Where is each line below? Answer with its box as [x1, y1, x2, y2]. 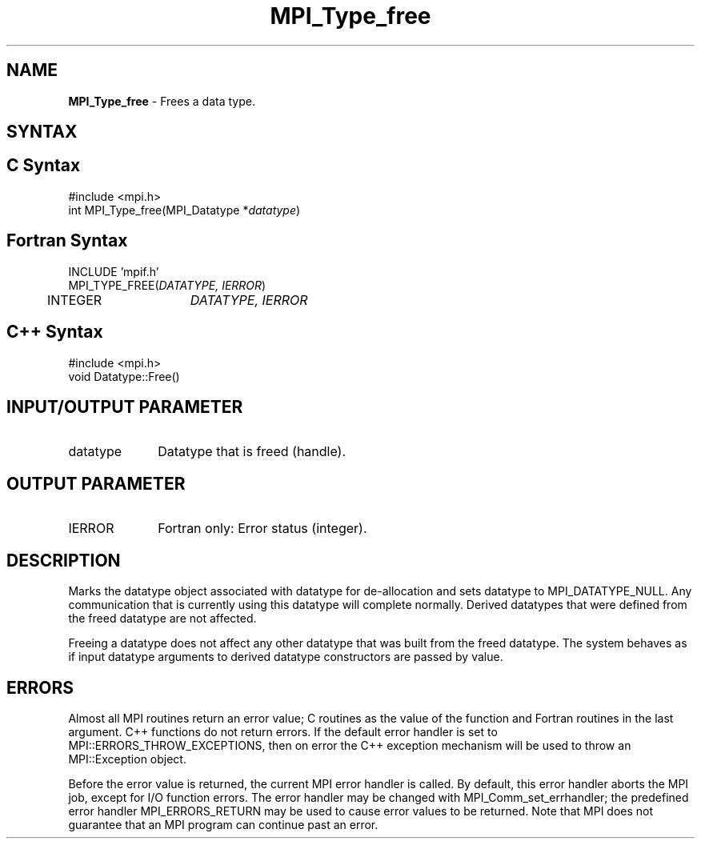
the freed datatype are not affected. [68, 611, 257, 626]
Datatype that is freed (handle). [158, 443, 346, 460]
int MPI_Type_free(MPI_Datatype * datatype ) [68, 202, 301, 217]
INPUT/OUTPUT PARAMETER [6, 396, 243, 417]
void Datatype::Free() [68, 369, 180, 383]
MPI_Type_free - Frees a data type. [68, 94, 255, 108]
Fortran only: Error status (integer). [158, 520, 367, 537]
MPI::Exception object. [68, 751, 186, 766]
